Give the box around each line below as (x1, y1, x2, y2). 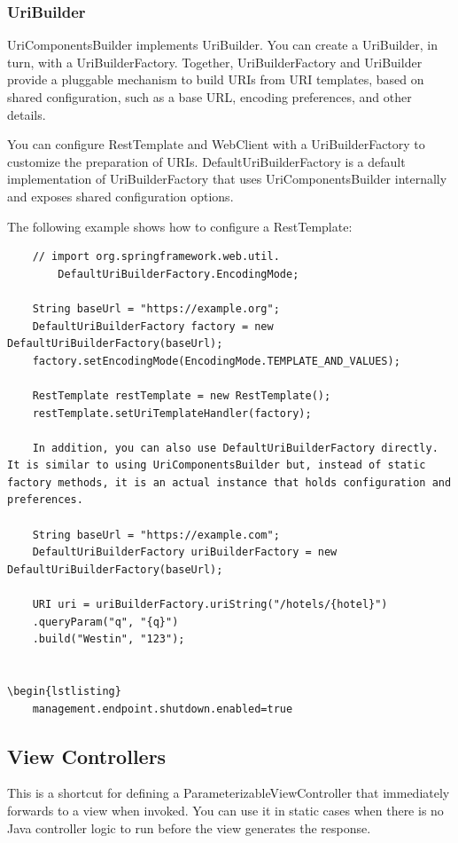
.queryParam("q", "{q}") (32, 615, 179, 628)
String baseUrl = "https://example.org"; (32, 302, 280, 315)
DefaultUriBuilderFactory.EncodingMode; (58, 267, 299, 280)
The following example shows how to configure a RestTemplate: (7, 217, 353, 235)
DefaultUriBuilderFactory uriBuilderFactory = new (32, 546, 338, 559)
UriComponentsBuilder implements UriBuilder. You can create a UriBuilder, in (7, 35, 438, 54)
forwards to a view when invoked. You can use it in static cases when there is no (7, 800, 444, 819)
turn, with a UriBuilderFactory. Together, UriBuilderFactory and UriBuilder (7, 52, 423, 71)
